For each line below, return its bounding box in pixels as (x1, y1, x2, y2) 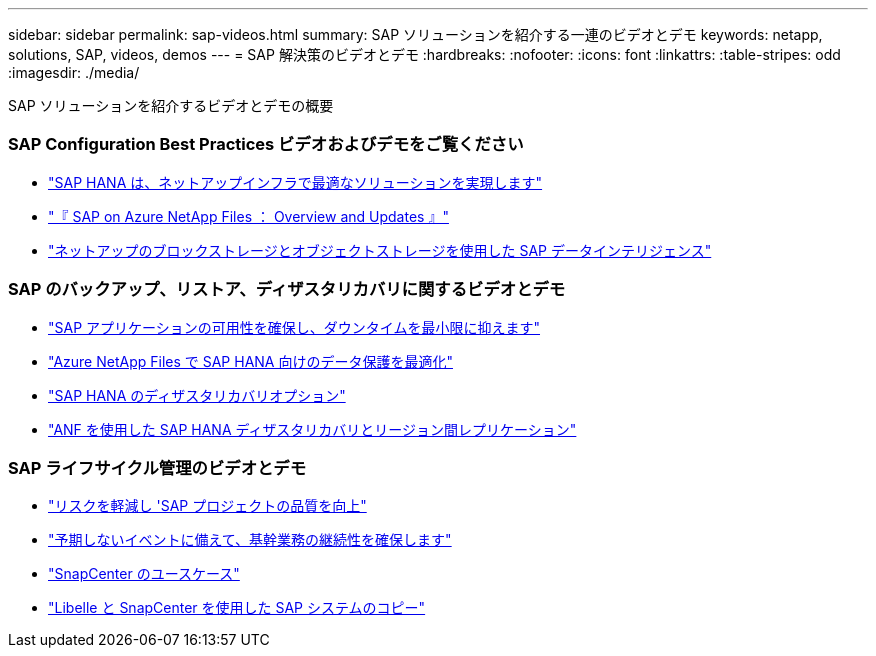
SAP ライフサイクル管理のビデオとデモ (8, 457, 307, 478)
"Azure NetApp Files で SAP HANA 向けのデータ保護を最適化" (48, 352, 453, 370)
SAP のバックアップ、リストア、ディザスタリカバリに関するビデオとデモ (8, 279, 566, 300)
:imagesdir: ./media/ (8, 64, 140, 81)
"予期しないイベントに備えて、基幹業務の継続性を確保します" (48, 531, 452, 549)
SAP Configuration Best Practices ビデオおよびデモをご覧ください (8, 134, 524, 155)
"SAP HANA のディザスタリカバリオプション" (48, 386, 346, 404)
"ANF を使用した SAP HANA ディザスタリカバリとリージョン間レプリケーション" (48, 420, 577, 438)
